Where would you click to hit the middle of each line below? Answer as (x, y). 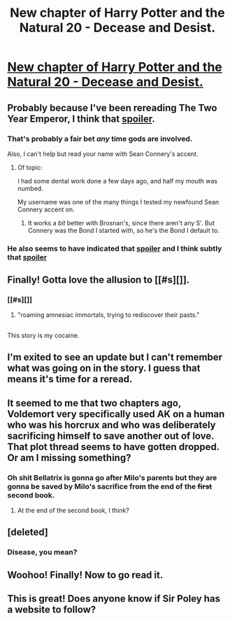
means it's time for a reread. (70, 379)
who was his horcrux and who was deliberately (111, 425)
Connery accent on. (46, 209)
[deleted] (28, 532)
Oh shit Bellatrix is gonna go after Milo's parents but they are (112, 477)
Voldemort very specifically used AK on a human (116, 414)
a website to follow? (52, 610)
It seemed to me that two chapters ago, (94, 403)
